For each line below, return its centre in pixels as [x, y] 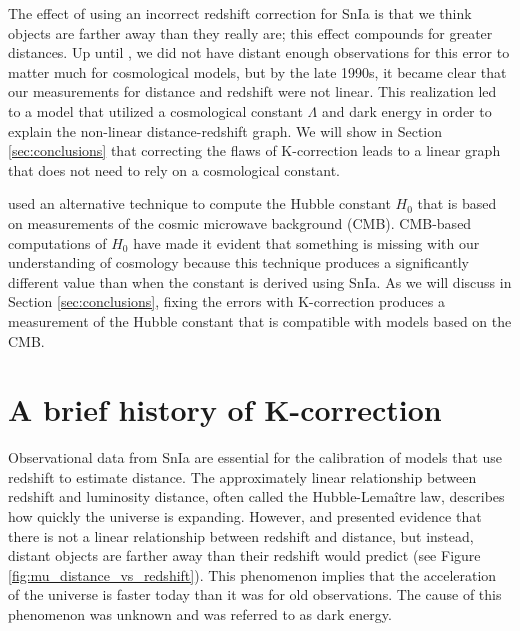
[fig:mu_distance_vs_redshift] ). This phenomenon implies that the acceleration [252, 574]
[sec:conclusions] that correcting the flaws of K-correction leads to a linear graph [254, 150]
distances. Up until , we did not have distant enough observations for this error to [259, 52]
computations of [57, 242]
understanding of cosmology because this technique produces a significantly [239, 262]
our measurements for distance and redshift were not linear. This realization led [252, 91]
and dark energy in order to [406, 110]
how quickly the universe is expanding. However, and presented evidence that [245, 516]
